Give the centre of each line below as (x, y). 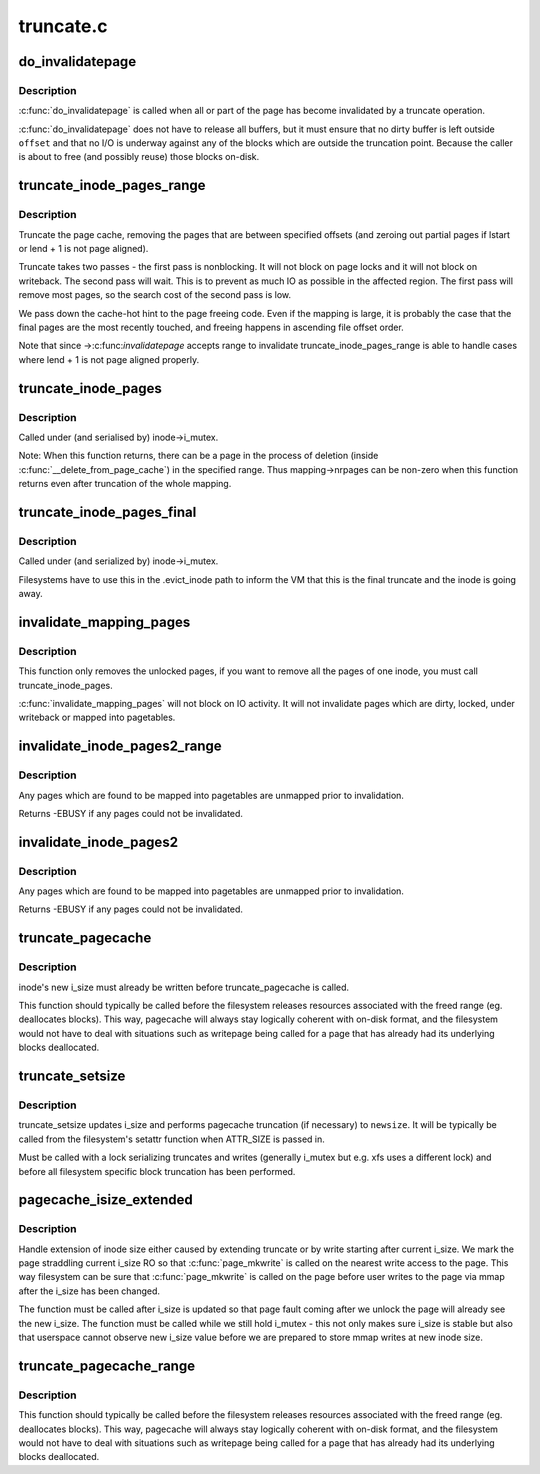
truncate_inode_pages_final (107, 511)
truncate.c (63, 26)
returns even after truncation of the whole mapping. (125, 484)
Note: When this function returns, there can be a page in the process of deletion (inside (198, 456)
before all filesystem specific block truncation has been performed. (157, 1171)
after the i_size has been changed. (89, 1291)
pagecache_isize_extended (106, 1200)
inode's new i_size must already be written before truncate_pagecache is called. (184, 987)
